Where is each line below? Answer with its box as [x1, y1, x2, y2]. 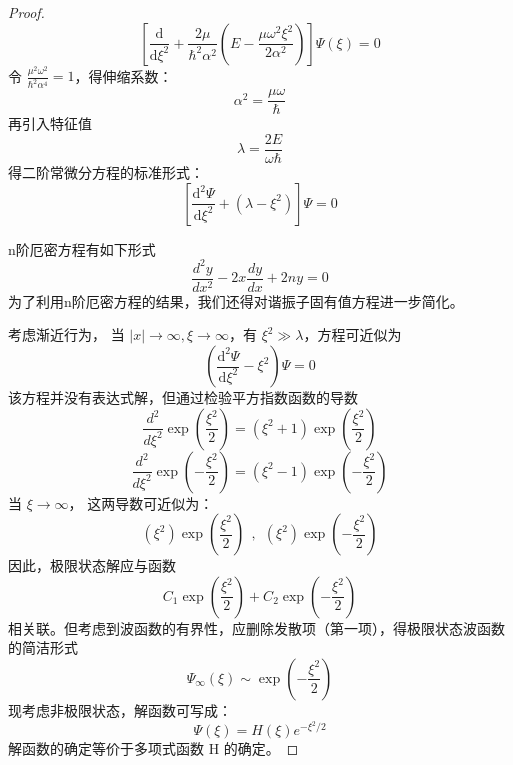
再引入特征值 [8, 113, 92, 134]
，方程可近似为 [303, 324, 402, 345]
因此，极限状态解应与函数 [8, 555, 176, 576]
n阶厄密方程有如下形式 [8, 238, 156, 259]
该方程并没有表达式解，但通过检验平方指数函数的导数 [8, 387, 358, 407]
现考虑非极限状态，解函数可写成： [8, 699, 232, 720]
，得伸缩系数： [74, 65, 173, 86]
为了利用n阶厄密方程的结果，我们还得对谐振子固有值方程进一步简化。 [8, 290, 464, 311]
